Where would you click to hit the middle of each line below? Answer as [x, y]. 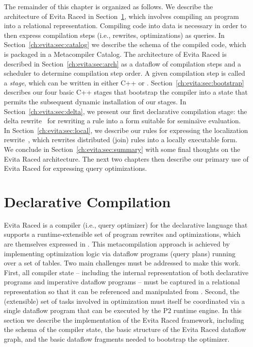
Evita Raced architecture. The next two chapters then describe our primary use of [126, 158]
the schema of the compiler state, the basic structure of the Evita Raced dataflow [125, 329]
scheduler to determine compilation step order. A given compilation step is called [125, 73]
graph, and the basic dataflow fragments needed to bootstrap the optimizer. [117, 339]
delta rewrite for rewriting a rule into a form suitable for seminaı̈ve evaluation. [122, 121]
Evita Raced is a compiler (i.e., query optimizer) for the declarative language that [126, 224]
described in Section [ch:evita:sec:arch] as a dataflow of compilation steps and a [123, 63]
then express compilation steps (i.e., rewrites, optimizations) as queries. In [114, 35]
